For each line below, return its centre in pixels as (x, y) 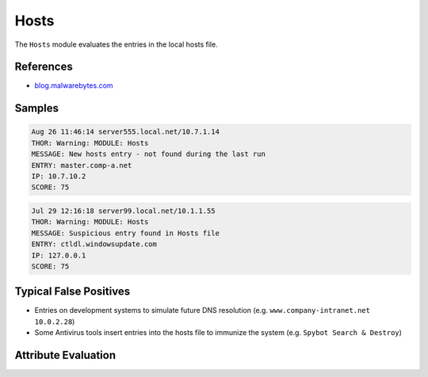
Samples (37, 108)
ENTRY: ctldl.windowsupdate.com (94, 244)
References (44, 67)
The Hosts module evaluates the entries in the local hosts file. (116, 44)
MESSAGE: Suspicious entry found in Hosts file (125, 233)
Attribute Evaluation (65, 355)
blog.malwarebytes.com (74, 86)
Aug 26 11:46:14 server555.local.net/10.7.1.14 (125, 132)
